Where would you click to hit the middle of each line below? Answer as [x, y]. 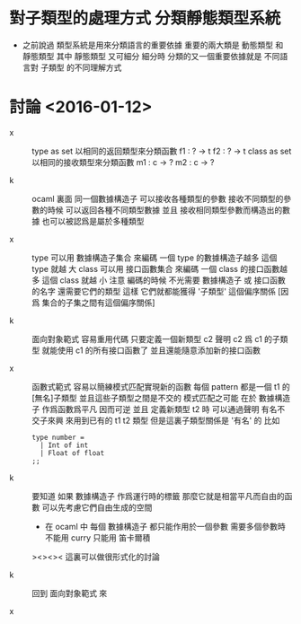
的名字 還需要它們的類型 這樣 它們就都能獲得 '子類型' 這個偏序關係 [154, 291]
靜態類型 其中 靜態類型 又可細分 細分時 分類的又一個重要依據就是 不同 [151, 56]
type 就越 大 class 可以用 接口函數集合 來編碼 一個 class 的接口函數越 [159, 268]
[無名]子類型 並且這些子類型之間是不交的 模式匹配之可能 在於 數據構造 [161, 398]
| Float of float [72, 453]
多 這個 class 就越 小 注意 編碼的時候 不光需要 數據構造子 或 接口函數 [159, 280]
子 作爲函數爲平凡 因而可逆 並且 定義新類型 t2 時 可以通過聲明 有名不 [159, 409]
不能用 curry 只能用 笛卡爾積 [97, 537]
